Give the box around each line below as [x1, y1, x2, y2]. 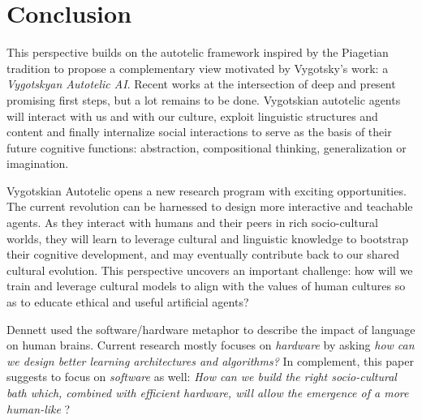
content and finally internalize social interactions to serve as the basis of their [6, 123, 392, 140]
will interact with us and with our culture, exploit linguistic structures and [6, 107, 378, 124]
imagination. [6, 155, 69, 172]
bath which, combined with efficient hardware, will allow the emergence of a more [6, 384, 409, 401]
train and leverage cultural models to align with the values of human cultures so [6, 277, 406, 294]
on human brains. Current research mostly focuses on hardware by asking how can [6, 336, 415, 354]
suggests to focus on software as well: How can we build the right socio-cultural [6, 368, 397, 385]
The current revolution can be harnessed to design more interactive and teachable [6, 198, 413, 215]
